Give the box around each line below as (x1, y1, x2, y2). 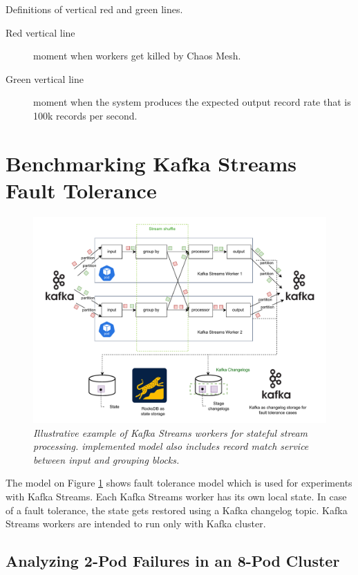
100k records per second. (33, 108, 138, 122)
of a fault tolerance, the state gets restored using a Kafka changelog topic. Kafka (6, 502, 348, 517)
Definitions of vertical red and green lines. (6, 2, 183, 16)
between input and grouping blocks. (33, 452, 180, 466)
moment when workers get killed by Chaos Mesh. (33, 48, 241, 63)
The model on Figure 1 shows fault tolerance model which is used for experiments (6, 475, 352, 490)
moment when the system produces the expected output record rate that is (33, 95, 351, 109)
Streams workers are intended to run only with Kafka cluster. (6, 516, 266, 531)
